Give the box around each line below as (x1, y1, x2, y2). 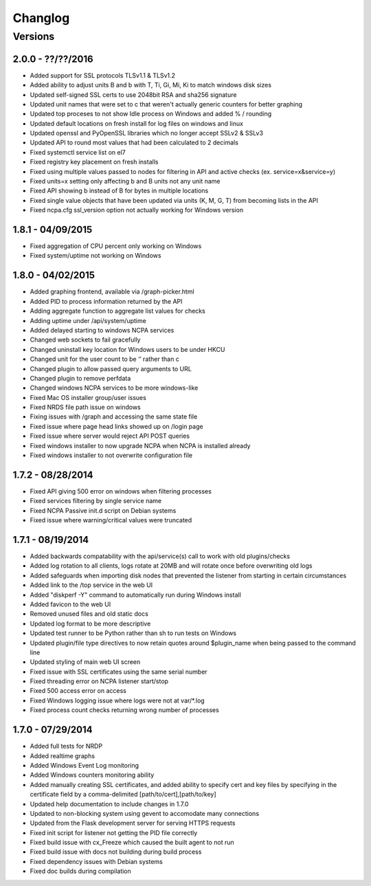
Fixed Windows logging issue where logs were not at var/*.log (30, 696, 205, 705)
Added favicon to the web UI (30, 600, 111, 608)
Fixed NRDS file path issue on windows (30, 403, 141, 412)
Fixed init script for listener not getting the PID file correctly (30, 828, 198, 837)
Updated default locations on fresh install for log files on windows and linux (30, 119, 244, 127)
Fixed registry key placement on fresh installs (30, 158, 159, 166)
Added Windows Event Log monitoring (30, 761, 139, 769)
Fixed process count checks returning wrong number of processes (30, 706, 219, 714)
